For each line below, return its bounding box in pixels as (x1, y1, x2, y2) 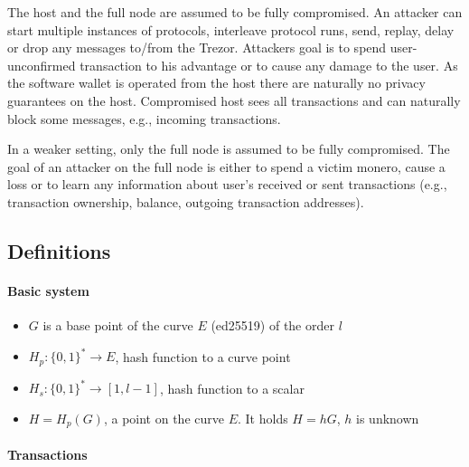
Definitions (7, 236, 111, 264)
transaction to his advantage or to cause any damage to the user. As (80, 55, 458, 74)
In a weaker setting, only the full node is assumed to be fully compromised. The (7, 139, 450, 158)
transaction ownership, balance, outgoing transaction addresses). (7, 192, 364, 211)
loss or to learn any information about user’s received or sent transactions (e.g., (7, 175, 447, 194)
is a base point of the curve (42, 316, 193, 335)
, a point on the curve (103, 408, 224, 427)
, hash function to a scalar (159, 378, 305, 397)
